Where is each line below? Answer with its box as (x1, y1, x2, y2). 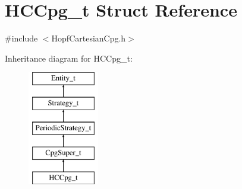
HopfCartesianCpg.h (51, 32, 126, 44)
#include (5, 32, 38, 44)
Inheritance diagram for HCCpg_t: (5, 52, 133, 64)
